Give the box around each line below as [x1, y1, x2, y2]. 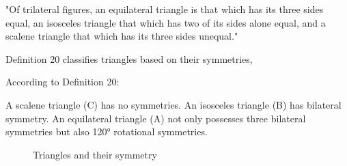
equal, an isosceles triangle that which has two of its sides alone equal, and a [5, 15, 326, 29]
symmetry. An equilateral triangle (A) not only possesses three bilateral [5, 111, 306, 125]
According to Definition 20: [5, 74, 120, 89]
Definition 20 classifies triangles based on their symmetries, [5, 51, 253, 66]
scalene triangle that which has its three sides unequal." [5, 29, 238, 43]
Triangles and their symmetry [33, 147, 157, 161]
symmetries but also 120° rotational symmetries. [5, 124, 208, 139]
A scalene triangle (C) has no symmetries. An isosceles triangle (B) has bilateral [5, 97, 342, 111]
